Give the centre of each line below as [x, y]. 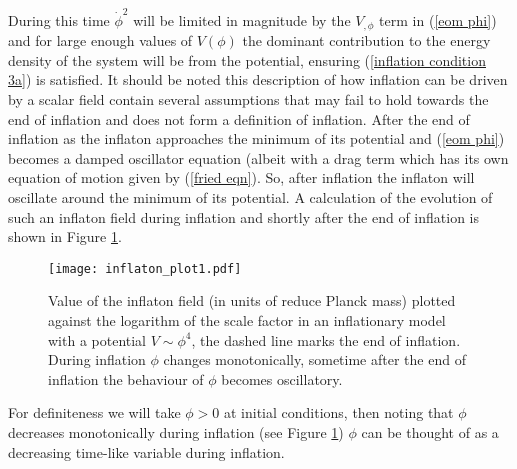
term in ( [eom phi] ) [438, 19]
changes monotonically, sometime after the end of [314, 359]
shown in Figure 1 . [65, 236]
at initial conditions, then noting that [338, 412]
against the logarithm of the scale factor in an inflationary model [247, 319]
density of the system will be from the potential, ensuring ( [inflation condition [247, 59]
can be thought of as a [430, 431]
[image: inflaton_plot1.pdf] [145, 268]
